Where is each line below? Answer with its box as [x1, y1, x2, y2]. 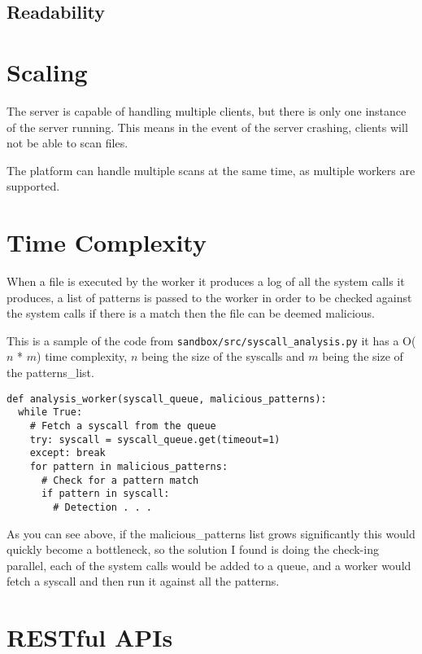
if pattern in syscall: [41, 488, 170, 500]
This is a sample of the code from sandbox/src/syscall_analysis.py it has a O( [7, 331, 416, 349]
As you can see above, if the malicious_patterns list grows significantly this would [7, 525, 415, 542]
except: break [29, 447, 106, 459]
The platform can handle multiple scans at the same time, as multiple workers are [7, 161, 415, 178]
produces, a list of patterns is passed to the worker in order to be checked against [7, 288, 412, 305]
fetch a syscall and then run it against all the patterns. [7, 573, 280, 590]
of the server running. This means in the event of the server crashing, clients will [7, 118, 408, 135]
